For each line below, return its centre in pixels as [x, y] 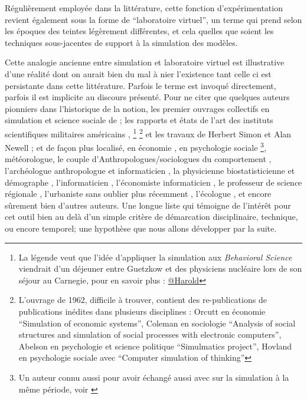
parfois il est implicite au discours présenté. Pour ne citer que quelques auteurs [147, 97]
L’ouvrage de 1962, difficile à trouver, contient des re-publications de [143, 300]
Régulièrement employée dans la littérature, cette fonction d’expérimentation [144, 8]
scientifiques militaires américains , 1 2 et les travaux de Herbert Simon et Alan [148, 133]
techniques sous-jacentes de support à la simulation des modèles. [121, 42]
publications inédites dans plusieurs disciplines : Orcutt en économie [142, 311]
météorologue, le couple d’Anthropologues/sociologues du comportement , [138, 159]
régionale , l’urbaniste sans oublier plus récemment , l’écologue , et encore [138, 194]
